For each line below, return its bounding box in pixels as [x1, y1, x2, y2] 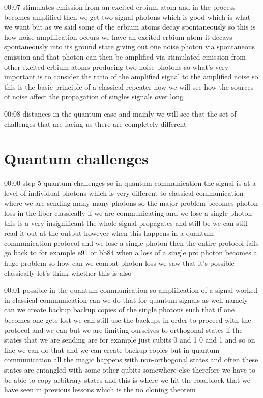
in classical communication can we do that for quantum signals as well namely [4, 294, 248, 305]
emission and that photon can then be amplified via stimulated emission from [4, 51, 246, 62]
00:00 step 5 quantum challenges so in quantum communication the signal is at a [4, 178, 256, 188]
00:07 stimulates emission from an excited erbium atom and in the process [4, 2, 236, 12]
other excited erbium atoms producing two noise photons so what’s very [4, 61, 229, 72]
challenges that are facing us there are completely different [4, 118, 187, 129]
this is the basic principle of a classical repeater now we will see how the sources [4, 81, 254, 92]
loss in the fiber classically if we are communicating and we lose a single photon [4, 208, 252, 218]
